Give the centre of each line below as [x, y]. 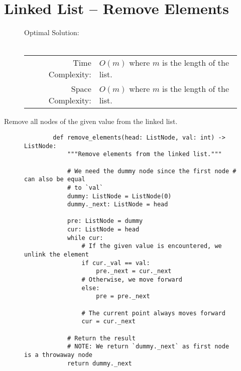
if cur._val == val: [116, 263]
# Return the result [101, 338]
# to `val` [85, 188]
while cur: [85, 238]
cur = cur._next [108, 322]
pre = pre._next [123, 296]
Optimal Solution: [52, 32]
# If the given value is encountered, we [152, 246]
